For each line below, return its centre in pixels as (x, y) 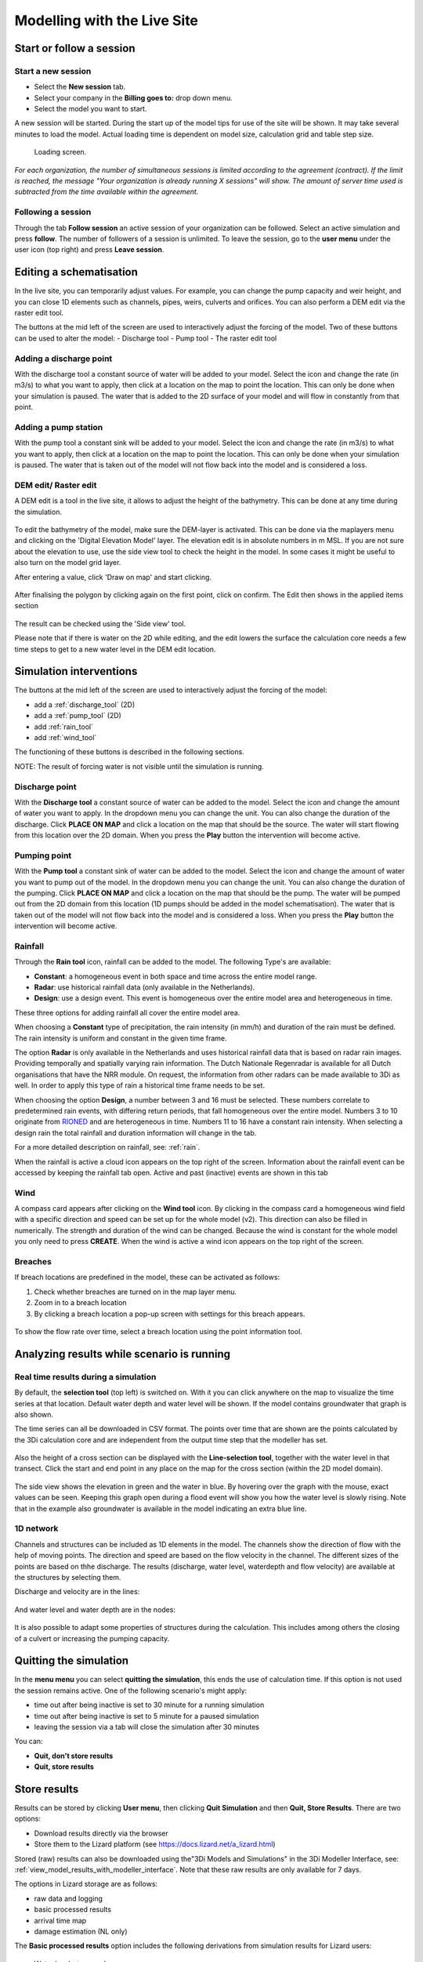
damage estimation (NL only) (81, 1931)
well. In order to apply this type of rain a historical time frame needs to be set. (140, 1085)
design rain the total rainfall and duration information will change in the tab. (136, 1132)
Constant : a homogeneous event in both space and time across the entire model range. (175, 976)
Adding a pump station (59, 427)
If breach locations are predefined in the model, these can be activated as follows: (147, 1277)
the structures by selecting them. (68, 1577)
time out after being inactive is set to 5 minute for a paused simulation (146, 1716)
